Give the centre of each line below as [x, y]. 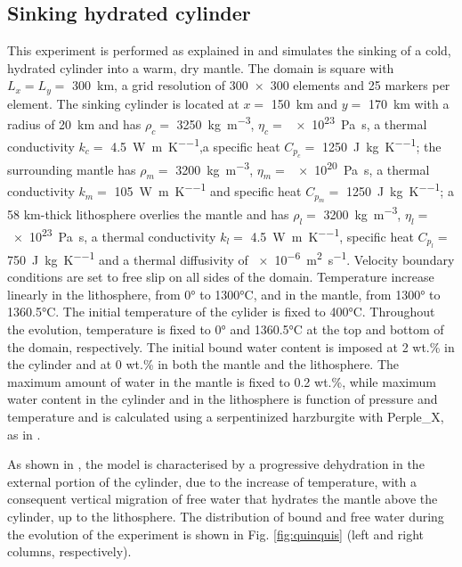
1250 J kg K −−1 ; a [400, 190]
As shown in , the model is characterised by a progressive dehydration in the [216, 464]
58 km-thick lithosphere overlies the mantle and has [148, 214]
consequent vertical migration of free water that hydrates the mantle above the [223, 499]
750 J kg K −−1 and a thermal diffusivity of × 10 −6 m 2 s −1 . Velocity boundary [231, 258]
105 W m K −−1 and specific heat [208, 190]
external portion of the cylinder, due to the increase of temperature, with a [212, 481]
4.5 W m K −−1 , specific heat [332, 234]
